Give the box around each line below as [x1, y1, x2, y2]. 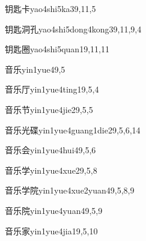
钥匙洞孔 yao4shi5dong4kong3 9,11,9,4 [5, 22, 142, 35]
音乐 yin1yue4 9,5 [5, 63, 65, 75]
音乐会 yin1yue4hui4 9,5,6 [5, 144, 96, 156]
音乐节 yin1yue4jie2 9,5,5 [5, 103, 93, 115]
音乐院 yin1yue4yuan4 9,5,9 [5, 204, 103, 216]
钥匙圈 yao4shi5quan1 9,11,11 [5, 43, 109, 55]
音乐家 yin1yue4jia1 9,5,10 [5, 224, 98, 237]
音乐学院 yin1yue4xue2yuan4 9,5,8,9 [5, 184, 135, 197]
